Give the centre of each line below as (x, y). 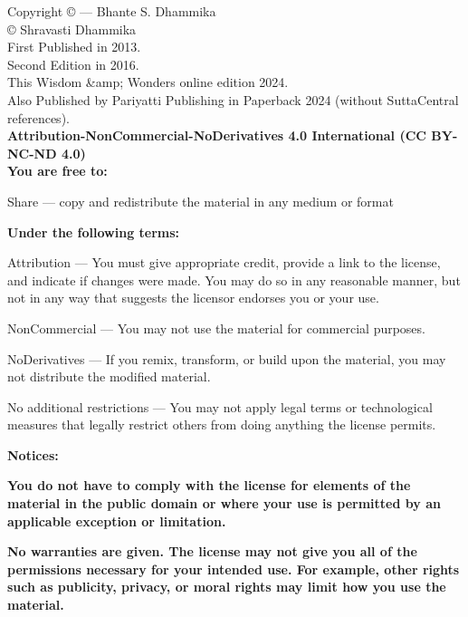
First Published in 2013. (74, 47)
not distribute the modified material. (109, 376)
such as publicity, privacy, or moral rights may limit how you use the (227, 587)
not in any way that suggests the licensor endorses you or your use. (193, 298)
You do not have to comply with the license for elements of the (209, 485)
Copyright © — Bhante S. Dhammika (112, 11)
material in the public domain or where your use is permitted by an (224, 503)
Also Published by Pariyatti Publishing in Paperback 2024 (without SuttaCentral (233, 99)
